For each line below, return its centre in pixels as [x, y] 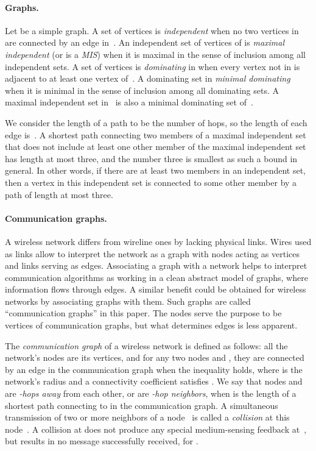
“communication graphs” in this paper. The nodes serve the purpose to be [143, 313]
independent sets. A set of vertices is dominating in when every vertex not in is [153, 66]
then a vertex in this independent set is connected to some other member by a [151, 182]
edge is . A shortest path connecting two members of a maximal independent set [156, 134]
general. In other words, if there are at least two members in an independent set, [156, 170]
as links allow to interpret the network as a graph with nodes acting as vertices [153, 253]
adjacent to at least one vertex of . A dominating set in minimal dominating [148, 78]
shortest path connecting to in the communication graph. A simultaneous [142, 405]
